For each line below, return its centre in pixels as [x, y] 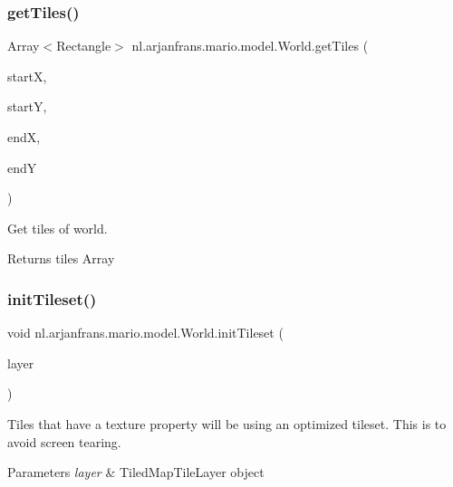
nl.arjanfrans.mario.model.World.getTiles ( [250, 46]
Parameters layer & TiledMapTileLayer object [136, 472]
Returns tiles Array [61, 258]
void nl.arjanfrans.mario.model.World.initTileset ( [145, 333]
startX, [27, 76]
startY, [27, 106]
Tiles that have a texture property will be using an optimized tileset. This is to [227, 423]
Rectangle [84, 46]
